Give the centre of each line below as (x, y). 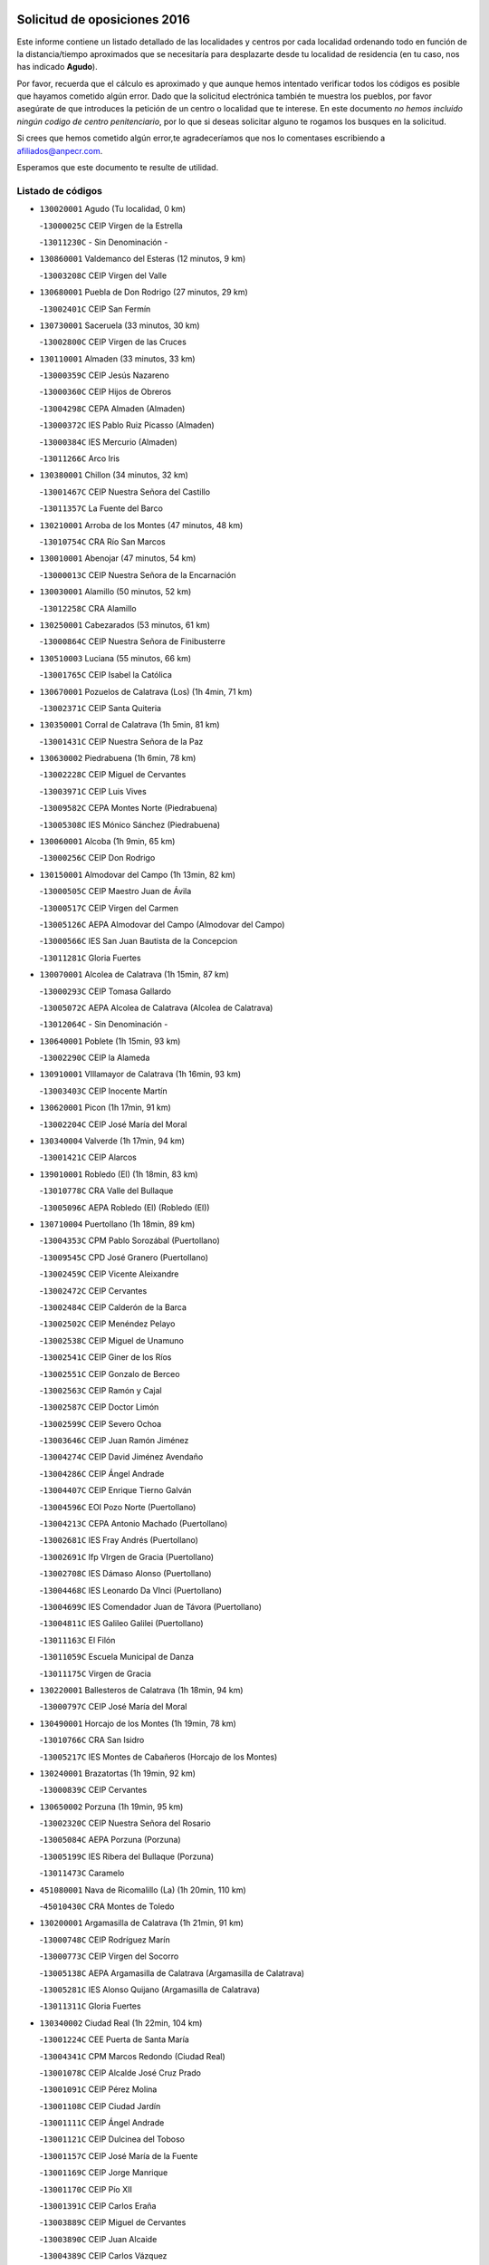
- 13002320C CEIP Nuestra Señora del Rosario (125, 1823)
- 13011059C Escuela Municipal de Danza (117, 1657)
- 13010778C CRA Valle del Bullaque (106, 1190)
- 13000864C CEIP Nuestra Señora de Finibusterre (132, 641)
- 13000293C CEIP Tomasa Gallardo (105, 991)
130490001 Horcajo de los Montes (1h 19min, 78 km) (138, 1723)
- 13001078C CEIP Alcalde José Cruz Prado (120, 2072)
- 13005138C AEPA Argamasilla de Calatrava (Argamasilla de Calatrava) (172, 1973)
